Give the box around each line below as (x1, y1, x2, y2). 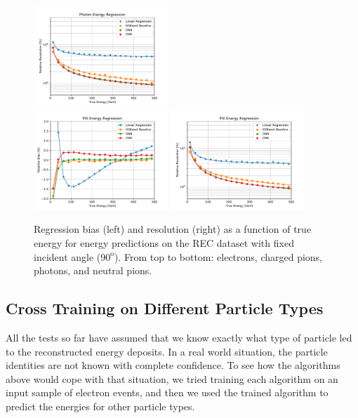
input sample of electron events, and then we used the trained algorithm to (6, 385, 329, 400)
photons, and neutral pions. (34, 263, 152, 278)
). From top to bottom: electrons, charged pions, (114, 249, 323, 264)
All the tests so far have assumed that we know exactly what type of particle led (6, 330, 352, 344)
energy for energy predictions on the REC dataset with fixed (34, 235, 294, 250)
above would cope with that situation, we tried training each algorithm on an (6, 371, 338, 386)
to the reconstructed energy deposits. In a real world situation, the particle (6, 344, 328, 358)
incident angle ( (34, 249, 101, 264)
